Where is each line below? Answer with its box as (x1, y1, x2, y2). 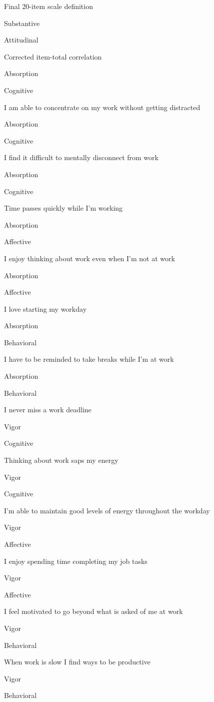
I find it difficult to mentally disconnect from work (4, 152, 158, 163)
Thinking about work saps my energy (4, 455, 118, 465)
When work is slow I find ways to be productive (4, 656, 150, 667)
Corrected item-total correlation (4, 51, 102, 62)
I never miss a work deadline (4, 404, 91, 415)
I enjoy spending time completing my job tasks (4, 555, 147, 566)
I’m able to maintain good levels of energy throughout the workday (4, 505, 210, 515)
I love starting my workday (4, 303, 87, 314)
